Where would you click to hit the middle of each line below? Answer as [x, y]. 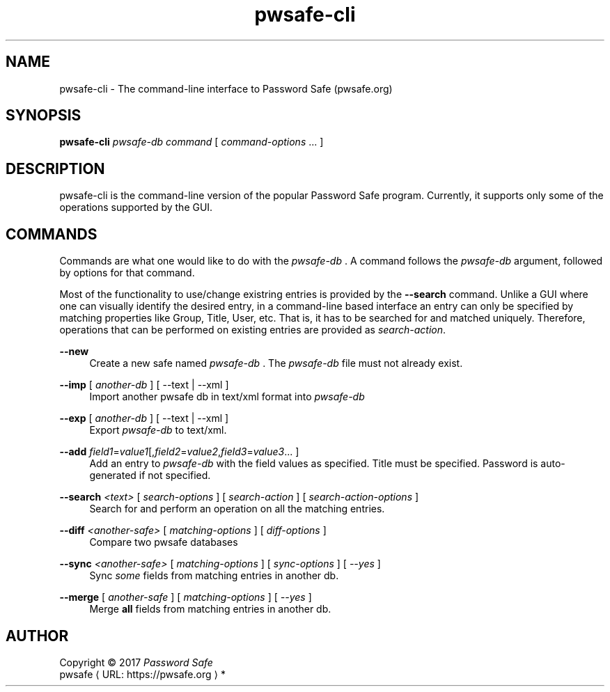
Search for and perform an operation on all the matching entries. [237, 509]
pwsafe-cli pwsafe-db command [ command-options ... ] [191, 142]
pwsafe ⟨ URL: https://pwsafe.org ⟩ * [142, 674]
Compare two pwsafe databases [164, 542]
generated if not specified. [150, 475]
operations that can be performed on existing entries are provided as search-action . [253, 330]
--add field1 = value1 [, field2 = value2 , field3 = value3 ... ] [179, 452]
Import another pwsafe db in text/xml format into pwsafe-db [227, 397]
